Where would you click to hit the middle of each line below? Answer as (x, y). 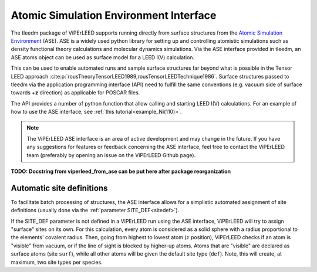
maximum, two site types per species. (57, 262)
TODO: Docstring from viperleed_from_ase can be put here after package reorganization (121, 171)
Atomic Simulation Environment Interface (114, 15)
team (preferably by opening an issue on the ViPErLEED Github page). (111, 155)
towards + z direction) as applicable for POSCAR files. (75, 93)
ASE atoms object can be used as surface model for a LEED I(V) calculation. (103, 57)
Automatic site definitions (59, 188)
